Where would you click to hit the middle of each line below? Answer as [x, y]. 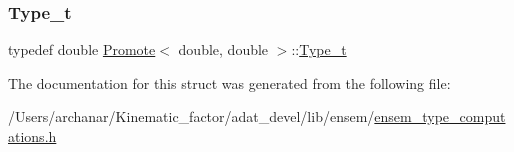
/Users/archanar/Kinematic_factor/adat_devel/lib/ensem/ [191, 116]
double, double [223, 49]
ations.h [32, 136]
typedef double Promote [82, 49]
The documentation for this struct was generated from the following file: [229, 82]
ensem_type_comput [440, 116]
